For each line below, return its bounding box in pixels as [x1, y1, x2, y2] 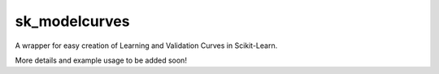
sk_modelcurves [15, 12, 130, 30]
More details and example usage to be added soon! [15, 55, 187, 65]
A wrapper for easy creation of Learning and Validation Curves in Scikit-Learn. [15, 41, 278, 50]
